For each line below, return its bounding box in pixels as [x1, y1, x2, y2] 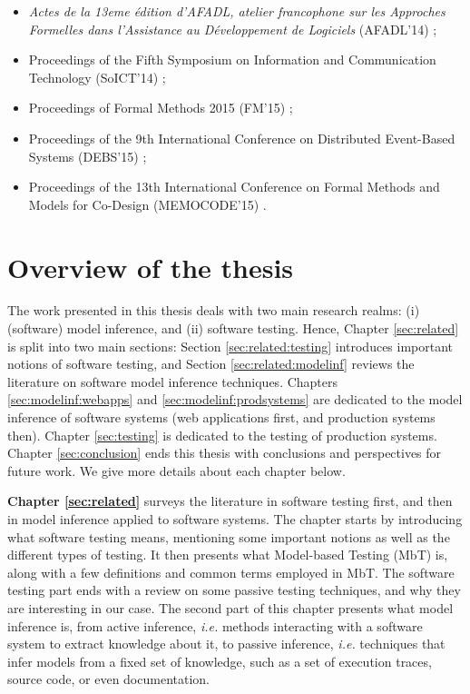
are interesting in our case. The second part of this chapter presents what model [7, 598, 454, 617]
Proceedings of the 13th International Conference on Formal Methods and [28, 177, 440, 196]
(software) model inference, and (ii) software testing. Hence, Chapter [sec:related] [7, 319, 459, 338]
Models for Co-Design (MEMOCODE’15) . [28, 194, 267, 213]
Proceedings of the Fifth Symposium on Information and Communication [28, 50, 436, 69]
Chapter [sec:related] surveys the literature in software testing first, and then [7, 491, 453, 511]
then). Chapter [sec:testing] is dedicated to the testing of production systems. [7, 425, 437, 444]
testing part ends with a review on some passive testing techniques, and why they [7, 580, 461, 600]
